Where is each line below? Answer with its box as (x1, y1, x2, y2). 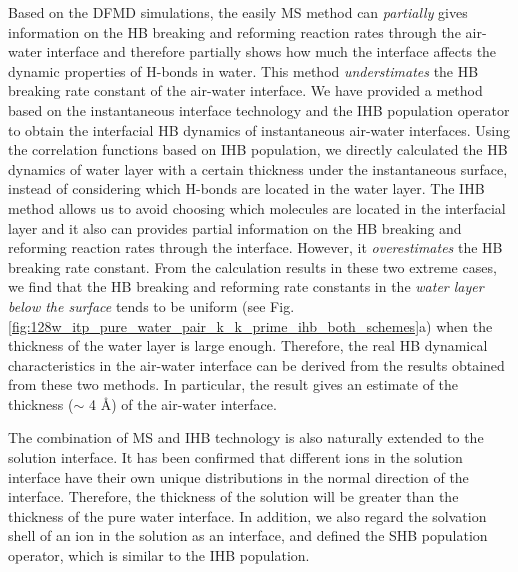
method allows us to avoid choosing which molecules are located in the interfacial (8, 197, 506, 218)
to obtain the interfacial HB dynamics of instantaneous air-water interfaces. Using (8, 119, 511, 140)
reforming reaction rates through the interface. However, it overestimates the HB (8, 237, 503, 258)
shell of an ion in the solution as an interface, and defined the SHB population (8, 525, 488, 546)
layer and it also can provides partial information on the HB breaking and (8, 217, 462, 238)
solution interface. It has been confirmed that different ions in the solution (8, 447, 463, 468)
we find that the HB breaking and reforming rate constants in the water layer (8, 276, 484, 297)
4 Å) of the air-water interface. (88, 393, 277, 414)
